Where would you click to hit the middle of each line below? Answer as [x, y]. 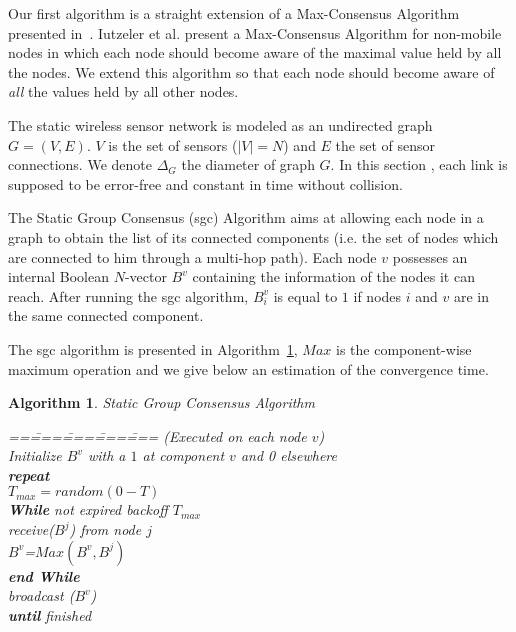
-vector [145, 276]
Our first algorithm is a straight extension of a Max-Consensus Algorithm [234, 13]
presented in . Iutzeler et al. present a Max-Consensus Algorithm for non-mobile [255, 32]
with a [106, 455]
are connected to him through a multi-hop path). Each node [192, 256]
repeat [29, 474]
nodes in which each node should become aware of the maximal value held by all [255, 52]
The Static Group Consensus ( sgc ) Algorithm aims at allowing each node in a [246, 217]
